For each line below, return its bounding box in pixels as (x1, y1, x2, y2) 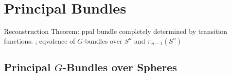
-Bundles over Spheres (62, 60, 177, 75)
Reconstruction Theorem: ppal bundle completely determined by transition (4, 26, 228, 36)
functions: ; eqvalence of (4, 35, 75, 46)
